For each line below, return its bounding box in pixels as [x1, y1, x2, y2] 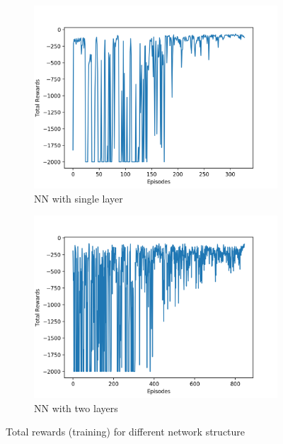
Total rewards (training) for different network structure [6, 424, 246, 439]
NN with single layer [34, 190, 123, 205]
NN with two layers [34, 400, 118, 415]
